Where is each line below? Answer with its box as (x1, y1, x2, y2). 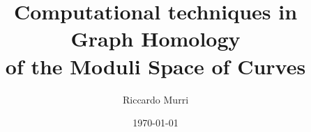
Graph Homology (70, 24, 241, 53)
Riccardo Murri (122, 92, 189, 106)
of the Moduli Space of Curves (5, 51, 306, 80)
